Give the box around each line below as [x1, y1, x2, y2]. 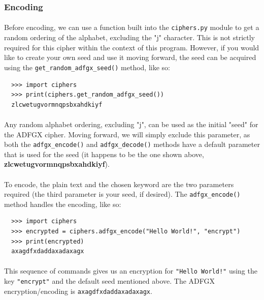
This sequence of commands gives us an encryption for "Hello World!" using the [4, 265, 257, 276]
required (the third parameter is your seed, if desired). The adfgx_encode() [4, 189, 241, 199]
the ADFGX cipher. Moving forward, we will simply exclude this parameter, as [4, 129, 250, 139]
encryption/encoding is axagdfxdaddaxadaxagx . [4, 285, 152, 296]
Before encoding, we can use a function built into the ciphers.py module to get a [4, 22, 259, 33]
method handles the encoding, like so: [4, 198, 121, 209]
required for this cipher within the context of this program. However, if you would [4, 42, 259, 52]
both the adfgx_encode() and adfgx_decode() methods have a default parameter [4, 139, 260, 149]
